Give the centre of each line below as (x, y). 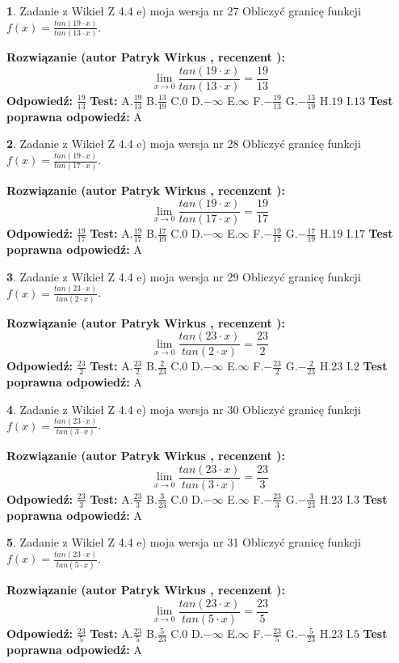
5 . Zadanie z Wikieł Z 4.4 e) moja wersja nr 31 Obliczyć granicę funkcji (184, 542)
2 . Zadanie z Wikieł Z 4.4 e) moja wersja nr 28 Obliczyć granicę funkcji (184, 144)
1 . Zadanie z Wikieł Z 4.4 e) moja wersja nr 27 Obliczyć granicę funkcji (184, 11)
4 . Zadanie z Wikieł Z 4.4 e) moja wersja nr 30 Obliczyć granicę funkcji (184, 409)
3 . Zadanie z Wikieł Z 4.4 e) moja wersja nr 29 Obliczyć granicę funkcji (184, 276)
